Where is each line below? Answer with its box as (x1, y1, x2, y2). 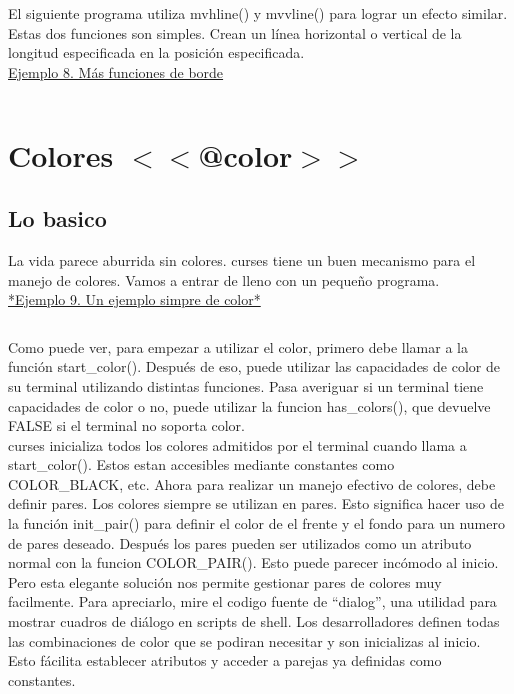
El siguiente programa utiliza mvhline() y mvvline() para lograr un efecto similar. (8, 3, 508, 23)
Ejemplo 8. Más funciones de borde (8, 61, 224, 82)
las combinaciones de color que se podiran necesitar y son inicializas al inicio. (8, 630, 481, 651)
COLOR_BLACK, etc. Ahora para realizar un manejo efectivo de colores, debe (8, 473, 496, 494)
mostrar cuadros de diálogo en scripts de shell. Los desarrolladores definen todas (8, 611, 500, 632)
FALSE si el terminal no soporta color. (8, 415, 245, 436)
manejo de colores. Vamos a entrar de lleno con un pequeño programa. (8, 269, 440, 290)
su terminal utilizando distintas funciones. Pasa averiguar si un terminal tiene (8, 375, 484, 396)
